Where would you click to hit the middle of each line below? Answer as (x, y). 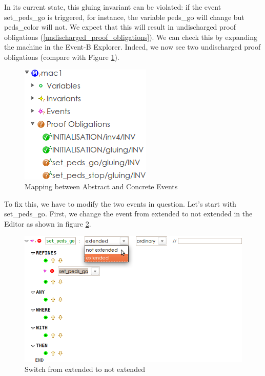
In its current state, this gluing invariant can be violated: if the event (113, 7)
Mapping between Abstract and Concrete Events (101, 186)
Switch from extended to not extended (85, 369)
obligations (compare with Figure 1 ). (62, 57)
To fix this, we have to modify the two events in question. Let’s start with (120, 203)
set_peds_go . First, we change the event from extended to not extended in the (128, 214)
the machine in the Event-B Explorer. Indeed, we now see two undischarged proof (132, 47)
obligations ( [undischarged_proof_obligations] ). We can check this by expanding (131, 37)
